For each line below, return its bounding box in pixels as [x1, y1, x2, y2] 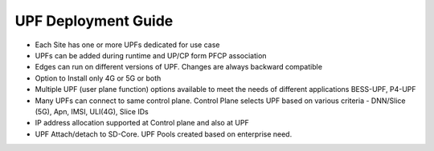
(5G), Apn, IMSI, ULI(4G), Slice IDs [35, 106, 149, 116]
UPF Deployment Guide [14, 12, 174, 30]
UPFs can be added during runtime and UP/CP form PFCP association [35, 50, 267, 60]
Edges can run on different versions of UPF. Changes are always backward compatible [35, 62, 323, 72]
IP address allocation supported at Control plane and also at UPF [35, 118, 249, 128]
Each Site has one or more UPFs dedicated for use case [35, 40, 220, 50]
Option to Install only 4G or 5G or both [35, 73, 162, 83]
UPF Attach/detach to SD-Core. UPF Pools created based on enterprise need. [35, 129, 293, 139]
